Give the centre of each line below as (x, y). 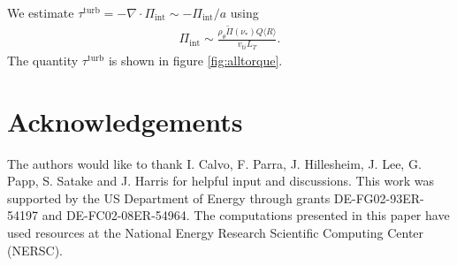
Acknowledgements (125, 121)
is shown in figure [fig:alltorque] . (195, 60)
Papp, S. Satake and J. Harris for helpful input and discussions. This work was (221, 181)
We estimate (41, 12)
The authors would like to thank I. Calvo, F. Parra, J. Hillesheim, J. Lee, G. (214, 163)
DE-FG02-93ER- (379, 198)
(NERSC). (35, 250)
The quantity (43, 60)
